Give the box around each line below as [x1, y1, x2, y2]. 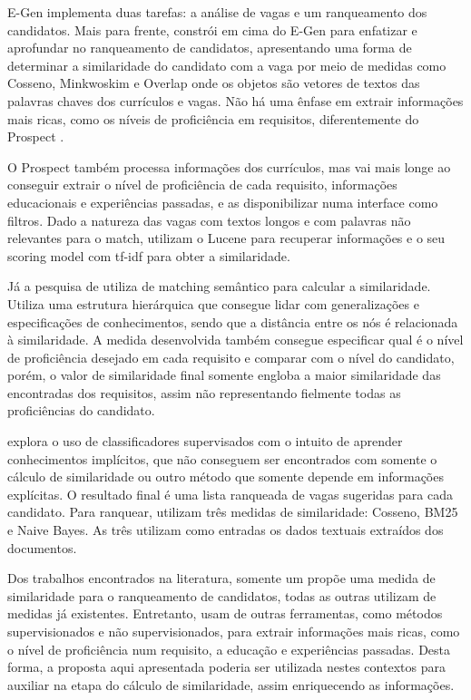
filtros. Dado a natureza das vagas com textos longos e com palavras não [7, 210, 411, 229]
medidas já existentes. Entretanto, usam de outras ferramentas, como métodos [7, 604, 443, 623]
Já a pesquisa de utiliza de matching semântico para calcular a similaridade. [7, 277, 431, 296]
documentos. [7, 538, 77, 557]
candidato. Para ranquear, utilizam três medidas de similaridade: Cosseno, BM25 [7, 502, 458, 521]
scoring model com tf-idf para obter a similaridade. [7, 246, 290, 265]
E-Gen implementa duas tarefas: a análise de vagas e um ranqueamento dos [7, 3, 427, 21]
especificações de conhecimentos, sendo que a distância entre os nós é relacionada [7, 312, 458, 331]
